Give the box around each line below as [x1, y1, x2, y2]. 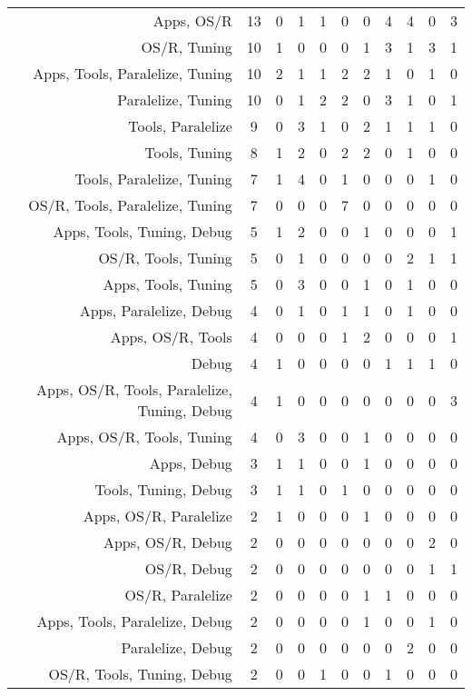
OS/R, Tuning [141, 36, 232, 57]
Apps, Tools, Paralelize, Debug [36, 611, 232, 631]
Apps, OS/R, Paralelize [83, 505, 232, 526]
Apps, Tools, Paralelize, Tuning [33, 63, 232, 84]
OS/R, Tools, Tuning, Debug [48, 663, 232, 684]
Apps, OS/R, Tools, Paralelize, [36, 379, 232, 400]
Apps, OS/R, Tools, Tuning [56, 426, 232, 447]
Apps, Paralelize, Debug [79, 300, 232, 321]
